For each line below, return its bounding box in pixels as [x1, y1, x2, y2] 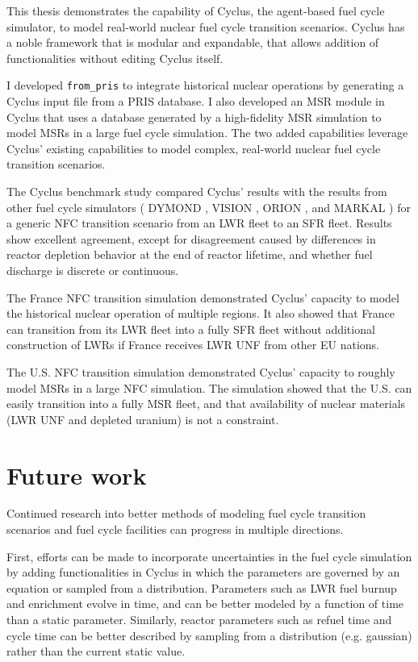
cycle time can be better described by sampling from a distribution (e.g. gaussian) [6, 627, 412, 643]
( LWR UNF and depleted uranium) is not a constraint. [6, 410, 279, 427]
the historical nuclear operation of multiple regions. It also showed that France [6, 305, 395, 322]
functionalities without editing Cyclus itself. [6, 49, 224, 66]
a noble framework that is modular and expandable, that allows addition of [6, 34, 379, 51]
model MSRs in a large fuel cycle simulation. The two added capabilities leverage [6, 124, 408, 141]
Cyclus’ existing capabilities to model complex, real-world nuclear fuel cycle [6, 139, 381, 156]
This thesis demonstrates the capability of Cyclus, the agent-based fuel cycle [6, 2, 385, 19]
